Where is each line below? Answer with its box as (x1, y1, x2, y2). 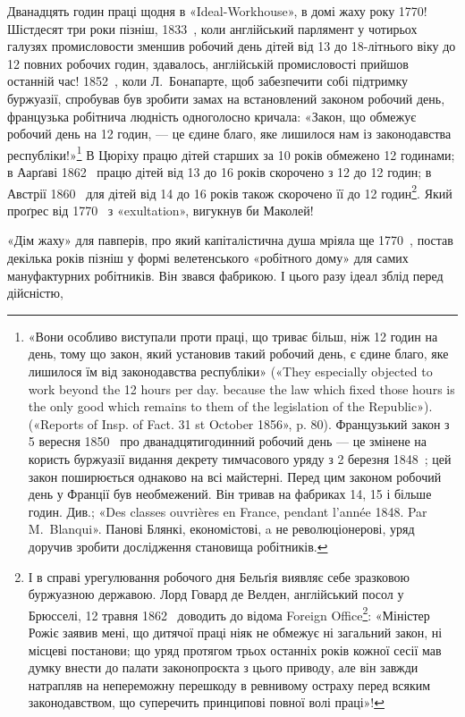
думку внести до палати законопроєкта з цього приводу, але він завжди (28, 658, 418, 677)
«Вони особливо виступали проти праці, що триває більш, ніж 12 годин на (28, 326, 438, 345)
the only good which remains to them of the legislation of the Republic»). (28, 397, 433, 416)
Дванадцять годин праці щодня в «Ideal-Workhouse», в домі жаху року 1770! (7, 2, 427, 20)
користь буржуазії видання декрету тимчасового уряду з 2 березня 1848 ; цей (28, 449, 452, 468)
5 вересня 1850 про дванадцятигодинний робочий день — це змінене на (28, 432, 427, 451)
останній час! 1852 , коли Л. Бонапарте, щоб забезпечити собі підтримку (7, 72, 409, 90)
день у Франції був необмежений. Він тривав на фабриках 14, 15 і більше (28, 485, 432, 503)
